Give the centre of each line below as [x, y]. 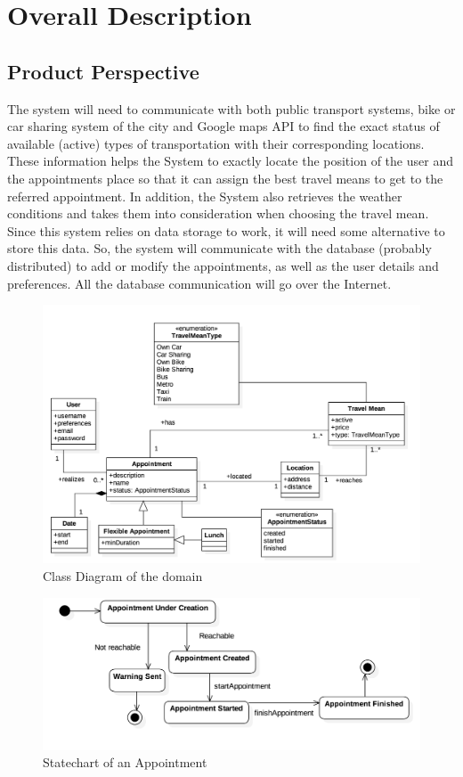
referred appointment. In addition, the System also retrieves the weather [205, 196]
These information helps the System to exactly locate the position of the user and [230, 161]
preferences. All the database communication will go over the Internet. [199, 283]
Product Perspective [103, 71]
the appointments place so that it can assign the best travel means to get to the [225, 178]
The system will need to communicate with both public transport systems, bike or [231, 108]
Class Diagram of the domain [123, 575]
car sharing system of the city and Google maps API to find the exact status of [223, 126]
